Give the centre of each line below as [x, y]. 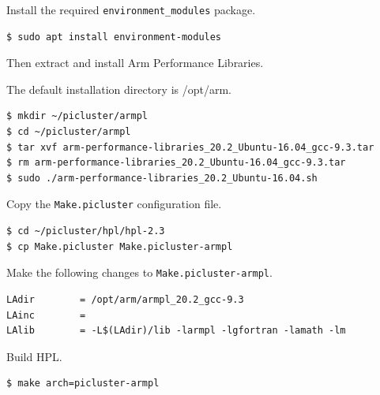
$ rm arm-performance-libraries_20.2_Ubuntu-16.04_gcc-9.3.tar [176, 163]
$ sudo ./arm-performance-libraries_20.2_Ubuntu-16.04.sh [162, 178]
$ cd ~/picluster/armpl [69, 132]
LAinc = [46, 315]
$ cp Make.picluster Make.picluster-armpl [120, 246]
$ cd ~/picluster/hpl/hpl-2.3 [86, 231]
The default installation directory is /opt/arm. [119, 89]
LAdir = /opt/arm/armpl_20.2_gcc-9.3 [125, 299]
